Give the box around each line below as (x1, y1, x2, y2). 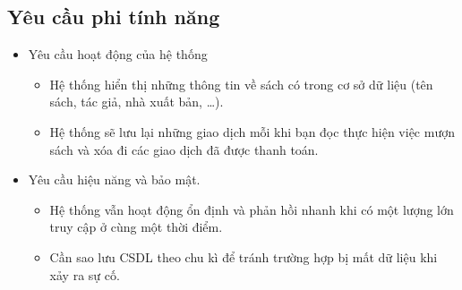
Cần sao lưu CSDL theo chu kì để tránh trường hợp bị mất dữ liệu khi (49, 247, 438, 266)
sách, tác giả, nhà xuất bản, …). (49, 92, 224, 111)
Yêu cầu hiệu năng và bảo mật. (28, 170, 201, 189)
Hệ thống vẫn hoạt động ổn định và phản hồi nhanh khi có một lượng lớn (49, 200, 454, 218)
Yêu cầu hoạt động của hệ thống (28, 45, 208, 64)
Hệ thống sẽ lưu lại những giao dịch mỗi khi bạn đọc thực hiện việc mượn (49, 122, 455, 141)
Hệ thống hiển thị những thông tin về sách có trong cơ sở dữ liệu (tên (49, 74, 433, 93)
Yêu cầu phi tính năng (7, 3, 220, 30)
